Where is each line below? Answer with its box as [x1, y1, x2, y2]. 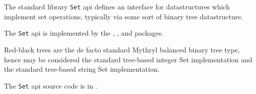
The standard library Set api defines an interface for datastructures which [4, 1, 230, 11]
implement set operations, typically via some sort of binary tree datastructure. [4, 11, 243, 21]
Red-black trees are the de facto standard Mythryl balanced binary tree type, [4, 44, 240, 54]
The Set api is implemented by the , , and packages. [4, 28, 164, 38]
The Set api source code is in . [4, 80, 97, 91]
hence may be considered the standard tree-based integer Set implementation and [4, 54, 253, 64]
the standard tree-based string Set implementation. [4, 64, 160, 74]
